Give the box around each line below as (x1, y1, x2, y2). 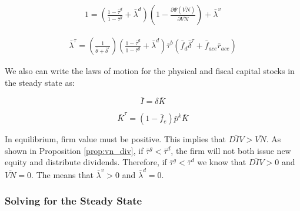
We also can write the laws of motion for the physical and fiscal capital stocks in (5, 65, 295, 77)
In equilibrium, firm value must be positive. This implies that (5, 133, 226, 145)
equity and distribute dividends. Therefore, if (5, 156, 167, 168)
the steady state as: (5, 76, 75, 88)
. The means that (31, 168, 94, 180)
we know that (197, 156, 246, 168)
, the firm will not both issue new (171, 144, 291, 156)
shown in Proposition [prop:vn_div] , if (5, 144, 144, 156)
